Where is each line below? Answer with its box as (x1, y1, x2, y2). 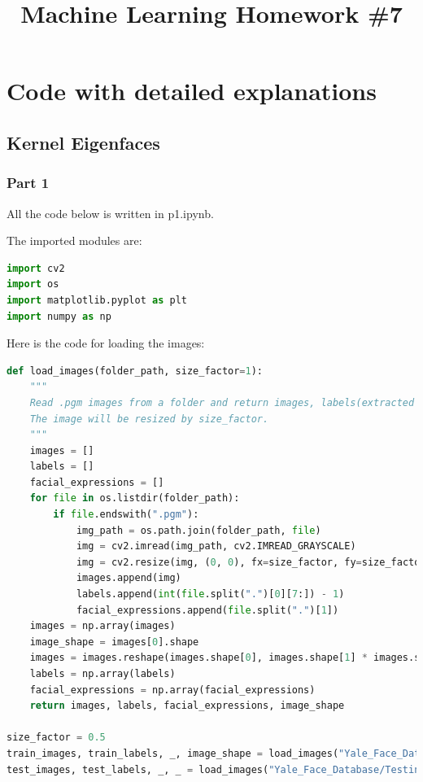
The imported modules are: (7, 232, 142, 249)
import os (7, 278, 59, 291)
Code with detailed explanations (7, 74, 377, 107)
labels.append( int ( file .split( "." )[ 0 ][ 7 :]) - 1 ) (76, 588, 345, 601)
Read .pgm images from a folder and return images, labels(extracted (29, 396, 415, 408)
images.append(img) (76, 572, 181, 584)
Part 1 (7, 173, 50, 193)
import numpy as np (7, 310, 111, 322)
